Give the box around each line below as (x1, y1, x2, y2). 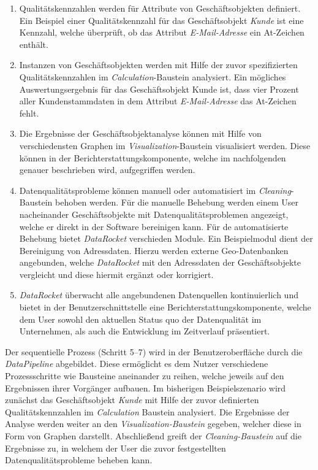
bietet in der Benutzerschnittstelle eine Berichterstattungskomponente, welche (19, 301, 311, 314)
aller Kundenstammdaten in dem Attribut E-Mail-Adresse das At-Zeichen (19, 94, 297, 107)
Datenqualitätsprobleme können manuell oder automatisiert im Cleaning (19, 183, 291, 196)
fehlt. (19, 106, 39, 119)
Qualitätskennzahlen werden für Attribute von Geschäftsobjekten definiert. (19, 2, 301, 14)
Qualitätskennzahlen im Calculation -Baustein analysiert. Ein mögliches (19, 70, 286, 83)
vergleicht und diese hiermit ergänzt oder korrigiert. (19, 268, 214, 280)
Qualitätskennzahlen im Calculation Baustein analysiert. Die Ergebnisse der (5, 405, 290, 418)
